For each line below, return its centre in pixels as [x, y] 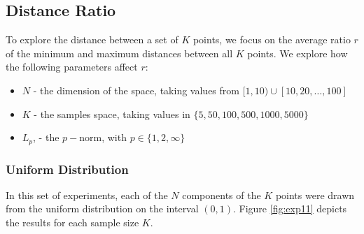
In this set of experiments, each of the [87, 195]
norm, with [103, 137]
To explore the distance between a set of [92, 39]
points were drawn [315, 195]
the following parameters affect [72, 67]
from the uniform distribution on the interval [102, 209]
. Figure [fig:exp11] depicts [290, 209]
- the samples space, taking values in [112, 114]
